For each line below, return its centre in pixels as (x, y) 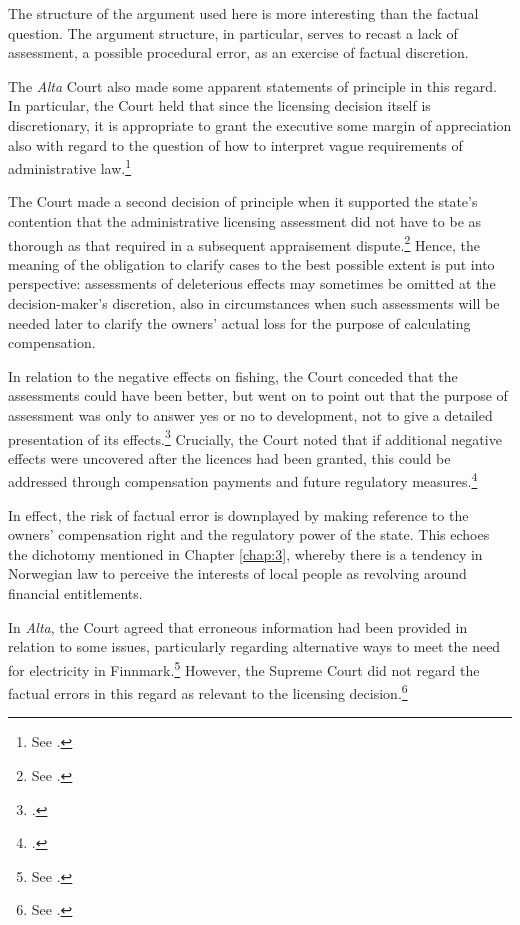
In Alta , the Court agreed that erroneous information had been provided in (238, 626)
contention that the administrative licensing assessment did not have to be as (245, 221)
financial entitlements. (75, 593)
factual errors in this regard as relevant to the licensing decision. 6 (208, 691)
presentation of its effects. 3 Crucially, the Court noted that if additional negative (255, 437)
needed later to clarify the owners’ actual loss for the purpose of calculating (239, 322)
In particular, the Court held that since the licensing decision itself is (219, 105)
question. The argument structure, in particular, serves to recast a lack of (233, 32)
